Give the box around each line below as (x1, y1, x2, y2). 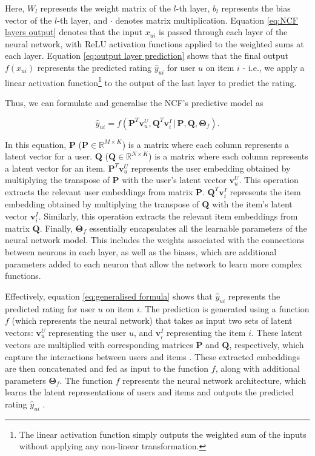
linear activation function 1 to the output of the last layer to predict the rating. (5, 74, 297, 89)
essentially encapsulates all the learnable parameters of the (89, 221, 307, 234)
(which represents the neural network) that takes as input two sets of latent (12, 314, 293, 327)
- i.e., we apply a (242, 61, 305, 73)
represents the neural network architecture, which (122, 374, 307, 386)
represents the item (230, 185, 301, 198)
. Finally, (39, 221, 73, 234)
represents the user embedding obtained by (131, 161, 291, 174)
